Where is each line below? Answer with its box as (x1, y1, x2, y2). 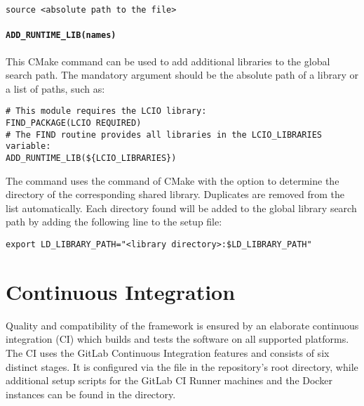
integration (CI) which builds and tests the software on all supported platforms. (6, 332, 349, 346)
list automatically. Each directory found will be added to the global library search (6, 200, 357, 215)
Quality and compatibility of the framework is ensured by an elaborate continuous (6, 317, 359, 332)
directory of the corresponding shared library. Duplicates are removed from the (6, 187, 345, 202)
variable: (6, 141, 51, 152)
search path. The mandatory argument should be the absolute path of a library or (6, 67, 358, 82)
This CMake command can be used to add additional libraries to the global (6, 53, 330, 68)
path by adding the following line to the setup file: (6, 214, 222, 229)
